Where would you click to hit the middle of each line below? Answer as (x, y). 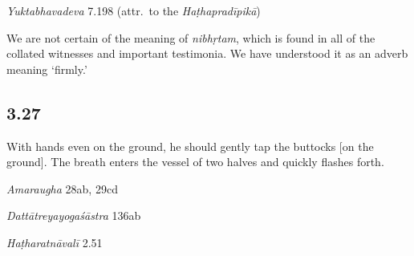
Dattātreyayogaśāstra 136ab (74, 215)
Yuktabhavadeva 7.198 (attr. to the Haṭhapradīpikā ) (134, 10)
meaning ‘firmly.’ (47, 69)
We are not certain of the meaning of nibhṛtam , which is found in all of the (191, 37)
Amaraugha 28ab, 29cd (62, 188)
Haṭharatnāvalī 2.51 (55, 242)
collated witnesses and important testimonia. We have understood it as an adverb (207, 53)
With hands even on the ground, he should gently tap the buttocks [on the (190, 146)
